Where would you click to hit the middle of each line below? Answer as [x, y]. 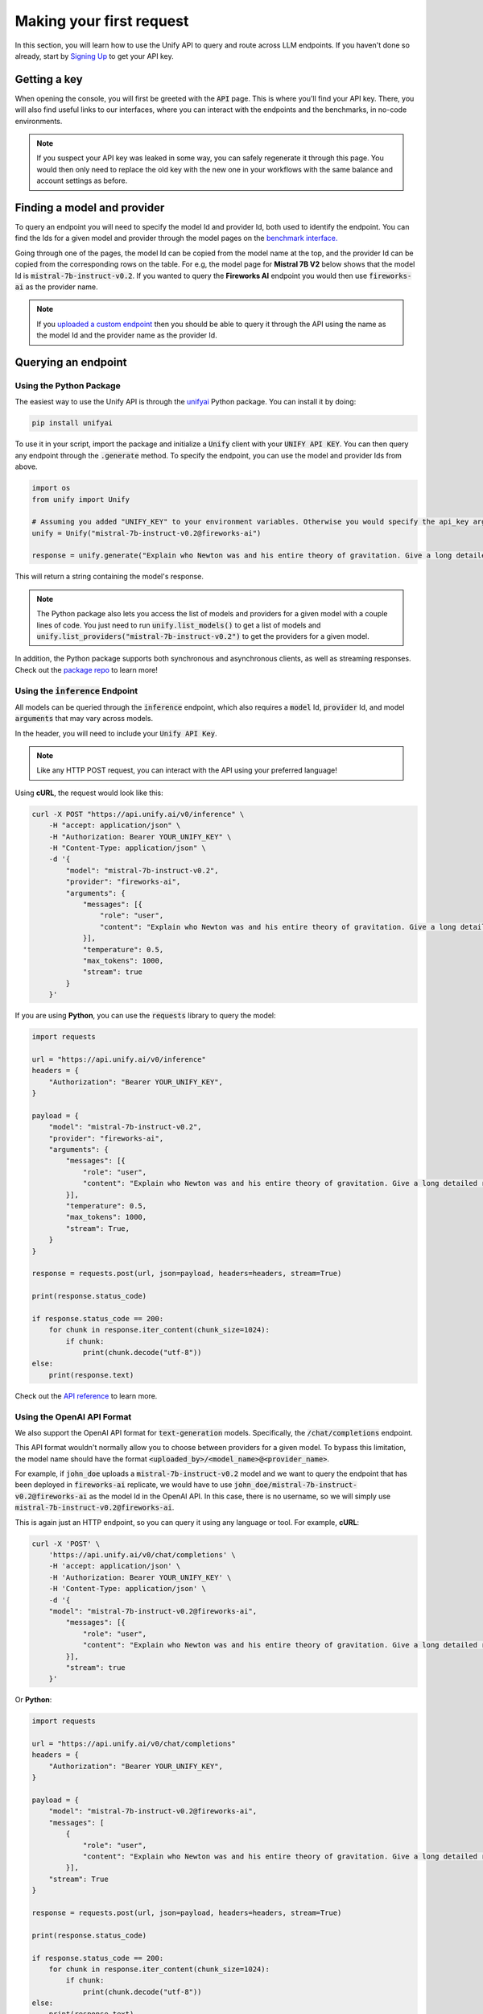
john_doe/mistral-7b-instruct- [295, 1485]
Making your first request [102, 21]
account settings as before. [82, 180]
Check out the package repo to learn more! [87, 669]
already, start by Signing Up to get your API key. [95, 56]
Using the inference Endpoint [76, 690]
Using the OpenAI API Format [73, 1416]
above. [26, 466]
